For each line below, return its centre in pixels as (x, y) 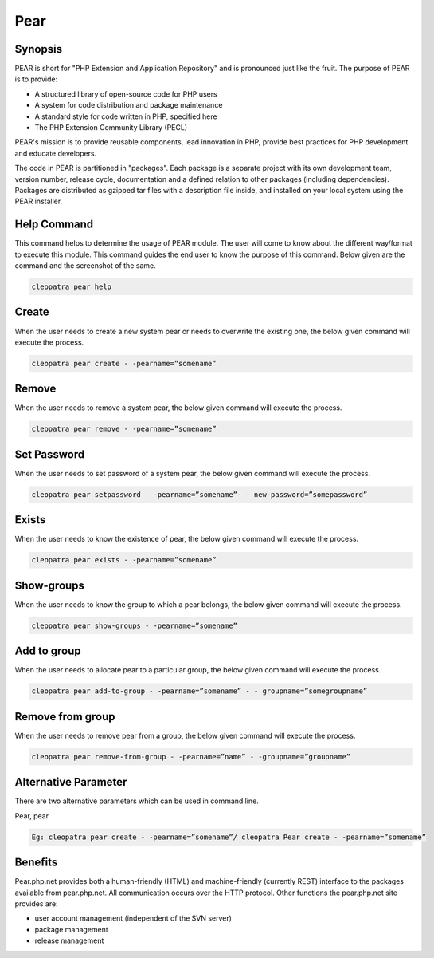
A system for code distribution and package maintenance (129, 105)
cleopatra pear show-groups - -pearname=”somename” (135, 625)
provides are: (37, 903)
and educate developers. (56, 153)
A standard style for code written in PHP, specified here (126, 116)
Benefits (36, 863)
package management (72, 929)
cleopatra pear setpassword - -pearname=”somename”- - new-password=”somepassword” (199, 494)
